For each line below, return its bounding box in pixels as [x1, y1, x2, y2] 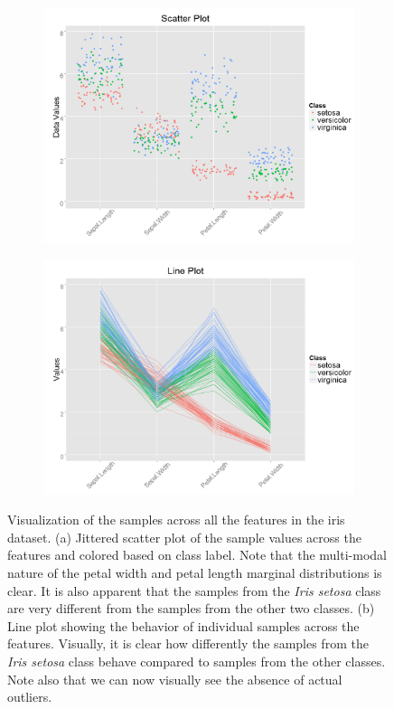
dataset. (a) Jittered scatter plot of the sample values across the [7, 527, 361, 546]
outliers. [7, 687, 52, 706]
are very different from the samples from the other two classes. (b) [7, 599, 375, 618]
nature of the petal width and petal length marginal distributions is [7, 563, 382, 581]
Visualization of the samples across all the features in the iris [7, 510, 345, 529]
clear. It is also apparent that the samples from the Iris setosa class [7, 581, 381, 600]
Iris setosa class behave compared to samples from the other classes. [7, 651, 386, 670]
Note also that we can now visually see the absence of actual [7, 669, 342, 688]
